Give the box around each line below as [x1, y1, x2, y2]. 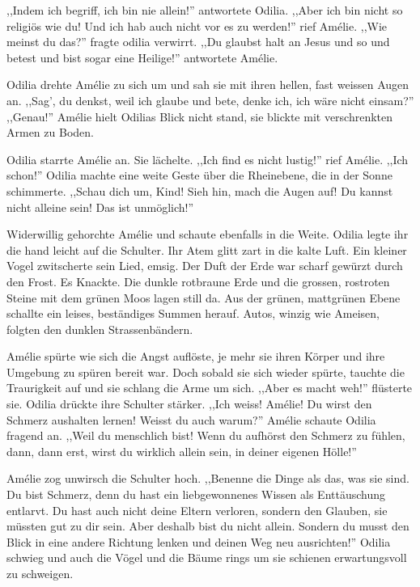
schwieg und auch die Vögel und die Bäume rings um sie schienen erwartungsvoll [6, 549, 407, 566]
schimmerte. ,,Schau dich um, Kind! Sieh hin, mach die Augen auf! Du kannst [6, 182, 393, 199]
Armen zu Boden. [6, 124, 94, 141]
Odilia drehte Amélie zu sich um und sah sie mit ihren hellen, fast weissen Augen [6, 76, 409, 93]
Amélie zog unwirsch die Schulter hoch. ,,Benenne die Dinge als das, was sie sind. [6, 470, 409, 487]
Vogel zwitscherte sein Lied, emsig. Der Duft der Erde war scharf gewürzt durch [6, 257, 403, 274]
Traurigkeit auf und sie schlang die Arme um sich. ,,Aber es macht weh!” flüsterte [6, 379, 413, 396]
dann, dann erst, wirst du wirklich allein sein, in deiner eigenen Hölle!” [6, 442, 357, 459]
